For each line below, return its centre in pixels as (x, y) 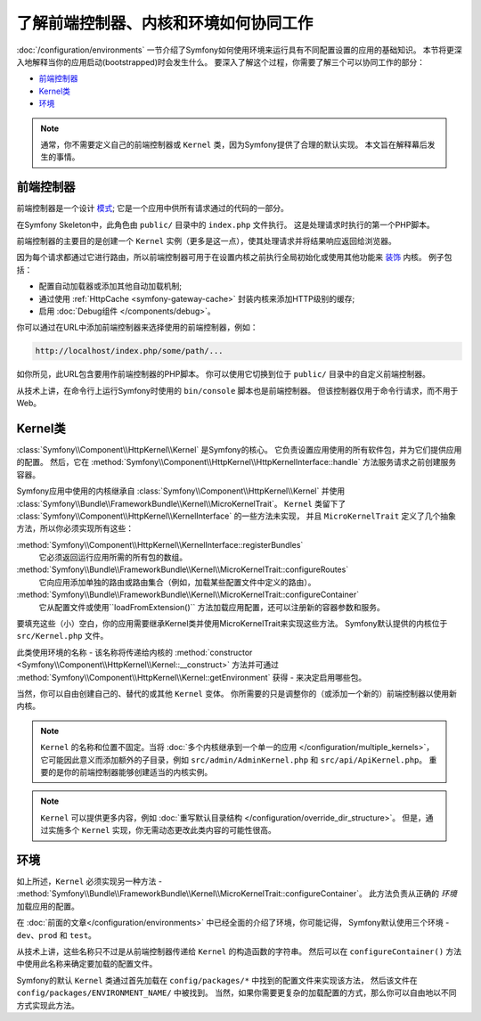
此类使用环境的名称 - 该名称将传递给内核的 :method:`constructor (135, 652)
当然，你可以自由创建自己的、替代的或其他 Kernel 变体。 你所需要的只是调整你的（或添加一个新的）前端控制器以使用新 (237, 694)
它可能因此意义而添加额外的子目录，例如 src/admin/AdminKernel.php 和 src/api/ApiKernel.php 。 (234, 760)
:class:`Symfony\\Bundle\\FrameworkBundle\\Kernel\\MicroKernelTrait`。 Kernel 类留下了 (181, 503)
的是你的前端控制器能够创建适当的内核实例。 (130, 772)
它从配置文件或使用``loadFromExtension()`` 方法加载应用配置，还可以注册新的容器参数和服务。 (212, 607)
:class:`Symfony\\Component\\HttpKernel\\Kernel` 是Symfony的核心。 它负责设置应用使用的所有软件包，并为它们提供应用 (239, 449)
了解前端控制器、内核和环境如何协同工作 (165, 23)
